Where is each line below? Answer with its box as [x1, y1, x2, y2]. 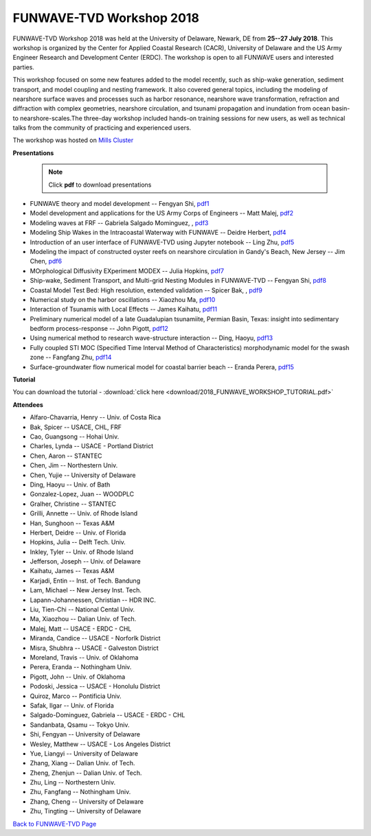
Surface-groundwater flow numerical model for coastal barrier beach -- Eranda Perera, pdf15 [30, 362, 295, 371]
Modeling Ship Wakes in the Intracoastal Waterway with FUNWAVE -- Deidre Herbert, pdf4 [30, 229, 286, 237]
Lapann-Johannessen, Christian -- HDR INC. [30, 596, 156, 604]
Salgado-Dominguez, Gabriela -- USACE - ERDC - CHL [30, 711, 185, 719]
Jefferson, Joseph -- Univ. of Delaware [30, 557, 141, 566]
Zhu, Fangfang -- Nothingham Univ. [30, 788, 131, 796]
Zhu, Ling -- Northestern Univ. [30, 778, 116, 787]
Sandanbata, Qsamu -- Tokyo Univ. [30, 721, 130, 729]
